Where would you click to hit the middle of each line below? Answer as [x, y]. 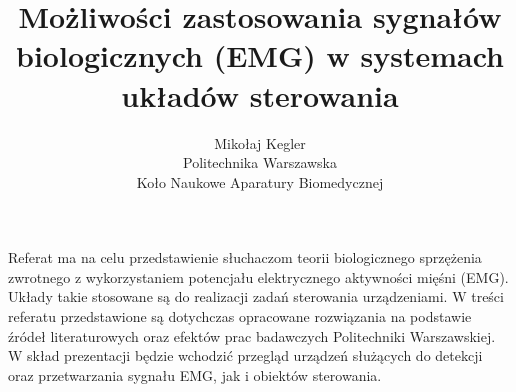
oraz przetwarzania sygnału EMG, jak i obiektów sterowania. [195, 374]
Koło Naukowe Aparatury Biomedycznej [260, 181]
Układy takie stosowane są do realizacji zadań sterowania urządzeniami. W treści [256, 296]
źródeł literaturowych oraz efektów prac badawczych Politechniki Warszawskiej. [252, 335]
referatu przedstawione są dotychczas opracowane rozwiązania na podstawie [240, 316]
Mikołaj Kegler [260, 142]
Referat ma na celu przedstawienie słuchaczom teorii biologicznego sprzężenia [245, 257]
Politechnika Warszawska [260, 162]
